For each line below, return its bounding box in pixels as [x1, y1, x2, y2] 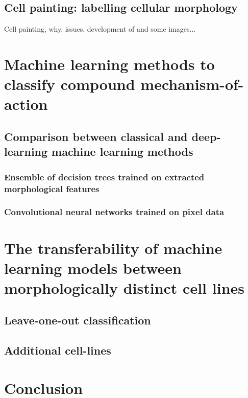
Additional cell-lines [4, 342, 111, 358]
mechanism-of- [140, 74, 244, 95]
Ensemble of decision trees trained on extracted [4, 170, 205, 183]
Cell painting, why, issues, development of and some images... [4, 24, 196, 34]
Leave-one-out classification [4, 312, 151, 328]
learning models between [4, 257, 182, 278]
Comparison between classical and [4, 128, 188, 144]
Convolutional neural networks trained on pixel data [4, 205, 225, 218]
